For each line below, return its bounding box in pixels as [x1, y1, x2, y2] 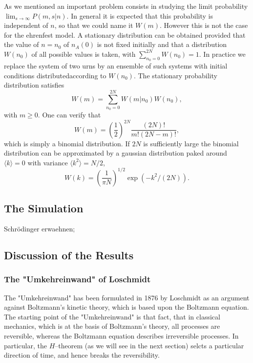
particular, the [4, 340, 47, 350]
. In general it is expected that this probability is [66, 10, 213, 21]
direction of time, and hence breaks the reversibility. [4, 350, 160, 360]
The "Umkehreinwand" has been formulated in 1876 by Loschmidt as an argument [4, 292, 250, 302]
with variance [27, 157, 68, 167]
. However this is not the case [160, 20, 248, 30]
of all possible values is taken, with [31, 48, 136, 59]
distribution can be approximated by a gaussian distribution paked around [4, 148, 227, 158]
